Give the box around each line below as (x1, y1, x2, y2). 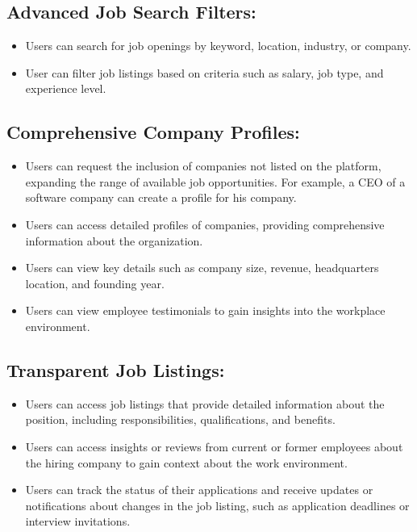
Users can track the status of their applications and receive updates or (25, 481, 373, 498)
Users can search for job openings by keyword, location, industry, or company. (25, 37, 411, 54)
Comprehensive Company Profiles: (6, 119, 300, 145)
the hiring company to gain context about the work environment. (25, 454, 348, 471)
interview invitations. (25, 513, 131, 530)
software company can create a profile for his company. (25, 189, 297, 206)
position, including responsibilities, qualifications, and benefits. (25, 411, 336, 428)
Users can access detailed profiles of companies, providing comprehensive (25, 216, 385, 232)
